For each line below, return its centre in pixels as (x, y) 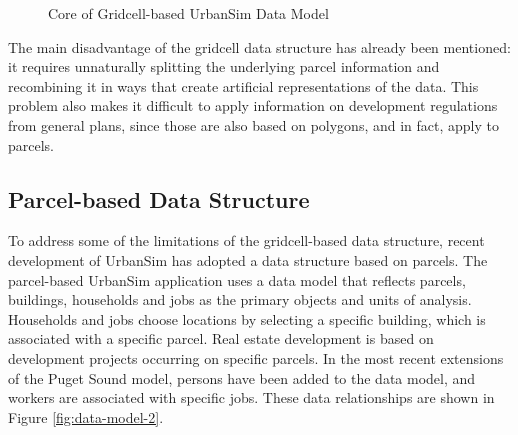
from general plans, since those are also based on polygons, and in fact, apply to (253, 124)
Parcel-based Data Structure (159, 198)
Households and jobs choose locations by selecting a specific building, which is (247, 318)
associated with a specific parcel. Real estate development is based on (221, 338)
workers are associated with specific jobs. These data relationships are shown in (251, 397)
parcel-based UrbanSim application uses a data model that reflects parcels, (237, 279)
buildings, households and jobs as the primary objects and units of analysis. (240, 299)
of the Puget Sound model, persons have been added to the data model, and (242, 377)
